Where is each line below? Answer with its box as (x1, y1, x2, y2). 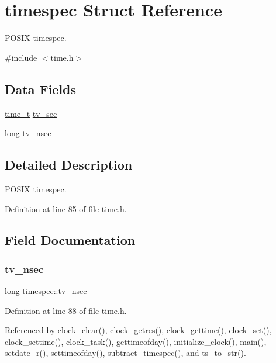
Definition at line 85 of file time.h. (5, 202, 127, 215)
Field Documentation (5, 231, 136, 249)
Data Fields (5, 79, 77, 98)
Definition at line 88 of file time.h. (5, 304, 127, 316)
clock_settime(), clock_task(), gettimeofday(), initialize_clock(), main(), (5, 335, 267, 347)
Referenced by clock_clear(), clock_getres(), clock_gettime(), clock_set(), (5, 324, 272, 336)
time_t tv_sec (5, 107, 57, 119)
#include (5, 51, 37, 63)
